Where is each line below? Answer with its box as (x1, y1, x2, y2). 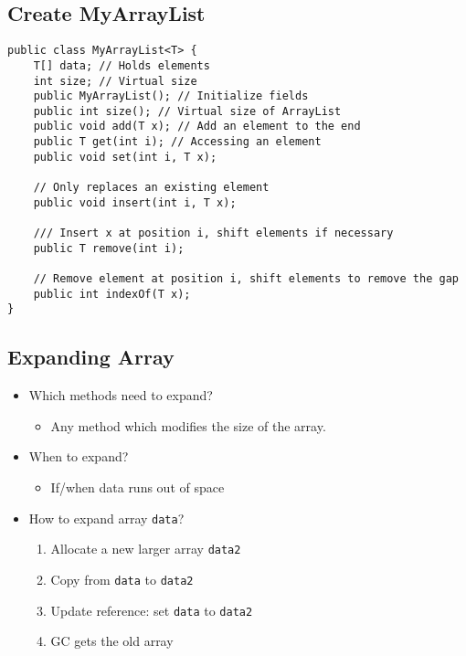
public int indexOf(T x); (33, 287, 191, 301)
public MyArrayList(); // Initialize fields (33, 90, 309, 103)
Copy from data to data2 (50, 569, 194, 588)
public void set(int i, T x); (33, 150, 217, 164)
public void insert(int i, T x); (33, 196, 237, 209)
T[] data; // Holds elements (33, 58, 210, 72)
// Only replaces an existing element (33, 181, 270, 195)
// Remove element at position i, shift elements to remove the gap (33, 272, 459, 286)
